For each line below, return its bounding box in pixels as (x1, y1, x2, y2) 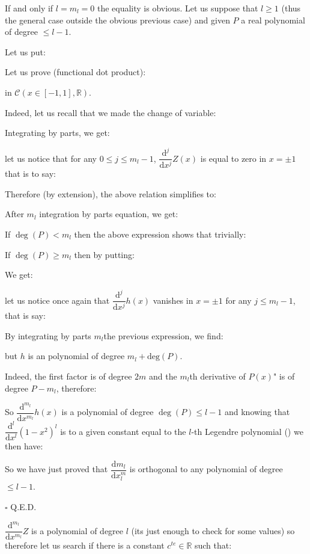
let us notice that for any (5, 152, 97, 164)
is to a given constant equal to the (60, 425, 186, 437)
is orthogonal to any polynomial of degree (129, 463, 283, 475)
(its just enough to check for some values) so (131, 524, 295, 537)
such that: (194, 539, 232, 552)
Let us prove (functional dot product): (5, 66, 146, 78)
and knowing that (224, 405, 290, 418)
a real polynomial (241, 13, 305, 26)
